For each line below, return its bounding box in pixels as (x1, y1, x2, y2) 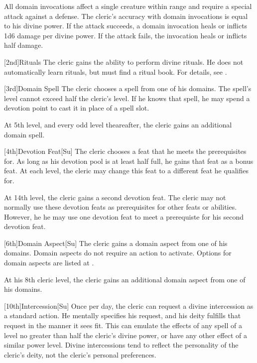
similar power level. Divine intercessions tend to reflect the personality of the (4, 340, 239, 350)
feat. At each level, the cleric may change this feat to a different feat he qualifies (4, 165, 249, 176)
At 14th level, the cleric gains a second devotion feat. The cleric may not (4, 192, 226, 202)
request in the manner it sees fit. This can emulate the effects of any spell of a (4, 320, 243, 331)
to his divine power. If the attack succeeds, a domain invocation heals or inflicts (4, 20, 248, 31)
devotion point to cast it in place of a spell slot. (4, 103, 149, 113)
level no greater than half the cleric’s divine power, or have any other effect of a (4, 330, 247, 340)
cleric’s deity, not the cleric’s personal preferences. (4, 349, 156, 360)
